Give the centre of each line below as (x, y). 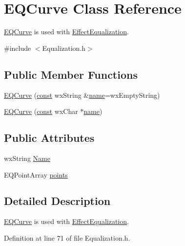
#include (18, 48)
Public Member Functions (71, 74)
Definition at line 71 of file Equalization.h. (67, 237)
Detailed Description (57, 201)
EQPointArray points (36, 174)
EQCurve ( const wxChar (41, 111)
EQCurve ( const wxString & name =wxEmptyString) (82, 95)
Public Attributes (49, 138)
